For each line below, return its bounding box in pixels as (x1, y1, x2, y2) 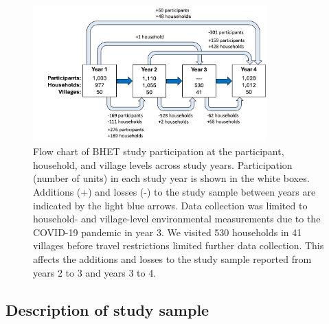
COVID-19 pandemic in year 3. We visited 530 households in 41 (33, 224, 302, 239)
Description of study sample (5, 299, 209, 320)
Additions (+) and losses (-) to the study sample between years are (33, 184, 316, 198)
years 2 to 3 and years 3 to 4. (33, 265, 157, 279)
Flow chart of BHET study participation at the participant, (33, 144, 284, 159)
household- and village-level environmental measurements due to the (33, 211, 321, 226)
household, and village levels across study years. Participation (33, 157, 293, 172)
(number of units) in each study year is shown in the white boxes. (33, 171, 310, 185)
